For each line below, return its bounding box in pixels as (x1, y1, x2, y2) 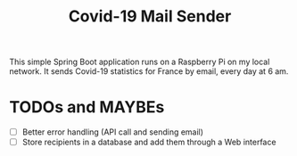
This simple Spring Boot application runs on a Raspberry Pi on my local (9, 56, 270, 68)
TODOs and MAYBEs (9, 97, 165, 118)
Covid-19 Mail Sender (68, 6, 232, 27)
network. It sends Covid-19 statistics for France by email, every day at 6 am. (9, 66, 289, 77)
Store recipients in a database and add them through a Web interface (21, 136, 276, 148)
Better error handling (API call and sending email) (21, 127, 203, 137)
